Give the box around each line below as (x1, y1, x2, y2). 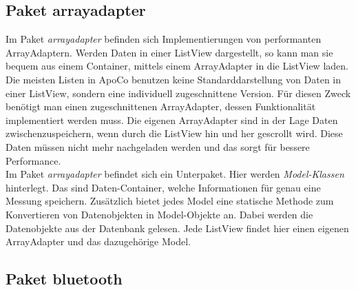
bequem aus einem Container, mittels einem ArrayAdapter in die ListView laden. (6, 59, 348, 73)
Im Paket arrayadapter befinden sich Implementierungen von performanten (6, 32, 322, 46)
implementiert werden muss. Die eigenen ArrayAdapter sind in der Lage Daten (6, 112, 338, 127)
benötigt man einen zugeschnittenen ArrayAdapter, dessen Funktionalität (6, 99, 316, 114)
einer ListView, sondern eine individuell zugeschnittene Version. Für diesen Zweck (6, 85, 351, 100)
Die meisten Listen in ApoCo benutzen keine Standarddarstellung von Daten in (6, 72, 342, 86)
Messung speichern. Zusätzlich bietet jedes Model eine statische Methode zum (6, 194, 334, 208)
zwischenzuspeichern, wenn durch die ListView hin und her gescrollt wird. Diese (6, 126, 343, 141)
